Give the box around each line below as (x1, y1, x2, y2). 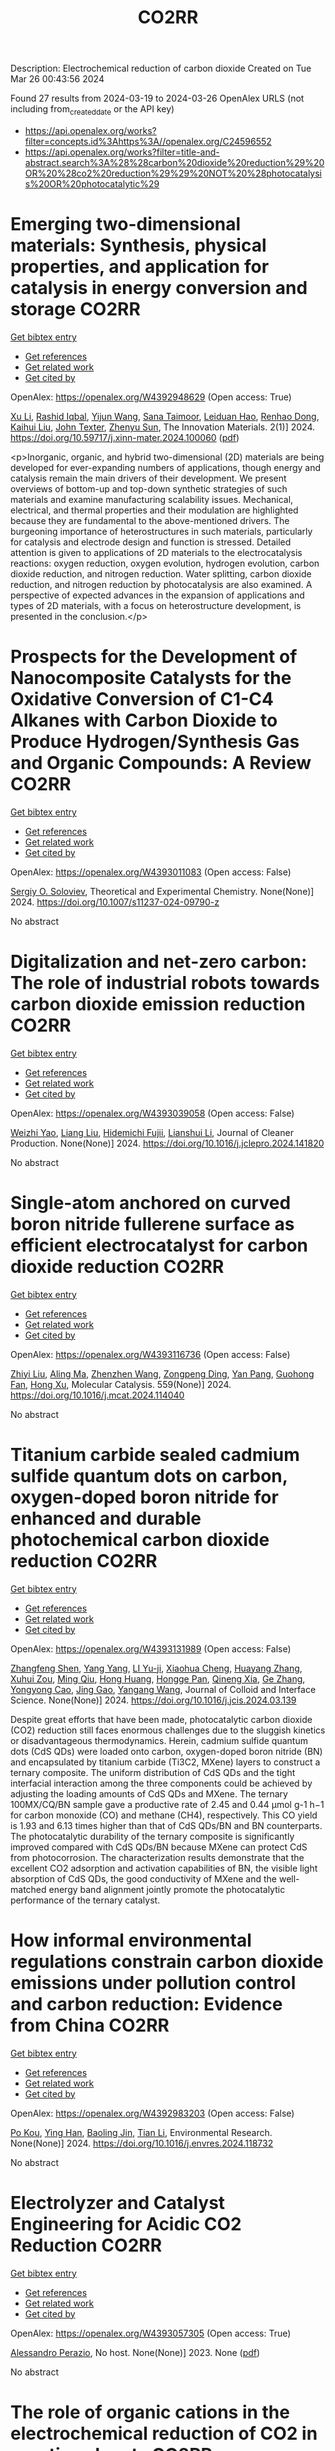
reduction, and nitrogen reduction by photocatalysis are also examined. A (10, 578, 313, 590)
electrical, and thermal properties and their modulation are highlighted (10, 504, 299, 516)
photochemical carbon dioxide (10, 1528, 270, 1551)
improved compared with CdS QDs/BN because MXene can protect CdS (10, 1841, 308, 1853)
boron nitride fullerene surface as (10, 1212, 295, 1235)
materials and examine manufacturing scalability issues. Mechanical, (10, 493, 294, 505)
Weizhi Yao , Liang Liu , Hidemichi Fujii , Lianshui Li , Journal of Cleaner (10, 1126, 294, 1138)
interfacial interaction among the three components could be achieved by (10, 1777, 313, 1789)
